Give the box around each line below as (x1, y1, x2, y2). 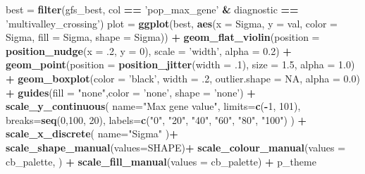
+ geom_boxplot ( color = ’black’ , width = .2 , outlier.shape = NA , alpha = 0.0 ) (6, 70, 360, 85)
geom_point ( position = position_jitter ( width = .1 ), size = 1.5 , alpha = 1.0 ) (6, 57, 355, 72)
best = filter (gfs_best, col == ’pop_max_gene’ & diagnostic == (6, 2, 299, 16)
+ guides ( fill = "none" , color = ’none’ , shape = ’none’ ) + (6, 85, 256, 99)
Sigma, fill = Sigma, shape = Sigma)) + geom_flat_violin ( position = (6, 30, 320, 44)
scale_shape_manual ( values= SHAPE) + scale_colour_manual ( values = (6, 139, 346, 154)
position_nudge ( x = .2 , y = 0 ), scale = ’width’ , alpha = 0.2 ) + (6, 43, 292, 58)
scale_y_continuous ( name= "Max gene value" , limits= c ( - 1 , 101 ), (6, 99, 301, 113)
